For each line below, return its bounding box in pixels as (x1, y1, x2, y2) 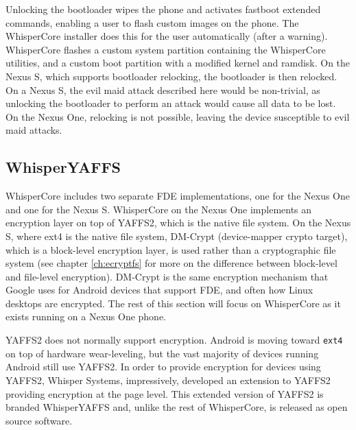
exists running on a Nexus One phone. (5, 309, 167, 324)
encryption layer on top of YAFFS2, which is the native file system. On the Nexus (5, 215, 351, 230)
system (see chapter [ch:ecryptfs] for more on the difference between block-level (5, 256, 337, 270)
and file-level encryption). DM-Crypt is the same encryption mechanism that (5, 269, 329, 283)
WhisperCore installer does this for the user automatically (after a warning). (5, 29, 328, 43)
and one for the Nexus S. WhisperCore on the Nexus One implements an (5, 202, 312, 216)
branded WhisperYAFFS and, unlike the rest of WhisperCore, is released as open (5, 400, 348, 414)
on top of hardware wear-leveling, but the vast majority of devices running (5, 346, 319, 360)
